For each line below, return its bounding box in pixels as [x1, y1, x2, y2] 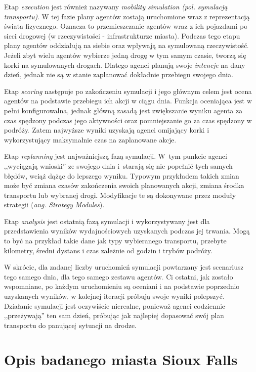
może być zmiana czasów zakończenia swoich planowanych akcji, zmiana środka [4, 180, 244, 190]
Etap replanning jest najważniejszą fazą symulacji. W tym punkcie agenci [4, 151, 227, 161]
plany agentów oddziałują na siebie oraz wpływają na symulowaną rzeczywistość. [4, 40, 249, 50]
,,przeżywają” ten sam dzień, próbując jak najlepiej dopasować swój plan [4, 310, 224, 321]
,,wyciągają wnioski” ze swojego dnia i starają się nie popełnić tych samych [4, 160, 233, 171]
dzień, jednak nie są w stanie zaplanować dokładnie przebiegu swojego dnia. [4, 69, 233, 80]
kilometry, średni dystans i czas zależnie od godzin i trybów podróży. [4, 245, 213, 255]
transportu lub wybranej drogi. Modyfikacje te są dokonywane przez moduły [4, 189, 236, 200]
